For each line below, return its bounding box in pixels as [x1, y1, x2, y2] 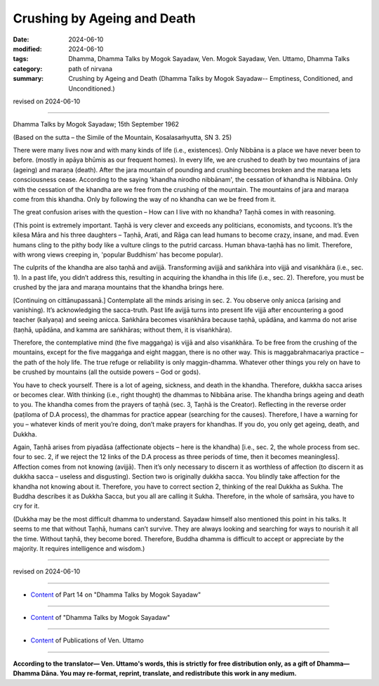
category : [13, 64, 43, 73]
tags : [13, 55, 29, 63]
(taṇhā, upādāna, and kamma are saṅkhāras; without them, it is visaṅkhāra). [13, 325, 232, 334]
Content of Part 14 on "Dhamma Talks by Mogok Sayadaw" [30, 590, 201, 599]
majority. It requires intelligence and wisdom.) [13, 544, 145, 552]
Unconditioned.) [68, 84, 115, 93]
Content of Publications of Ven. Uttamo [30, 636, 144, 645]
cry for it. [13, 502, 40, 510]
